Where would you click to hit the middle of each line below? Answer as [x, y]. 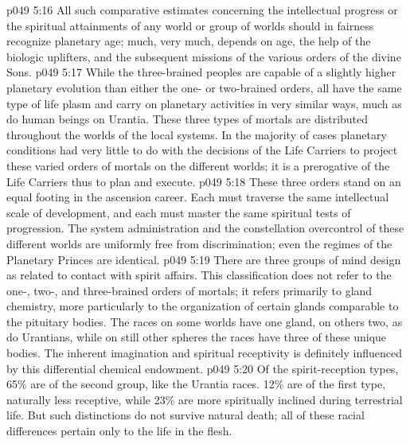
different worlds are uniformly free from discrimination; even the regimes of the [199, 243]
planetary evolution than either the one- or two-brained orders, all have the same [204, 87]
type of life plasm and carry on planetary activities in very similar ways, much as [204, 103]
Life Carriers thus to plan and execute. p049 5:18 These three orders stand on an [204, 181]
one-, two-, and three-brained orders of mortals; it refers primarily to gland [189, 290]
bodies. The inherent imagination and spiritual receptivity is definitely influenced [205, 353]
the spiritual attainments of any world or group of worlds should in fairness [190, 25]
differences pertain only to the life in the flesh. [119, 431]
